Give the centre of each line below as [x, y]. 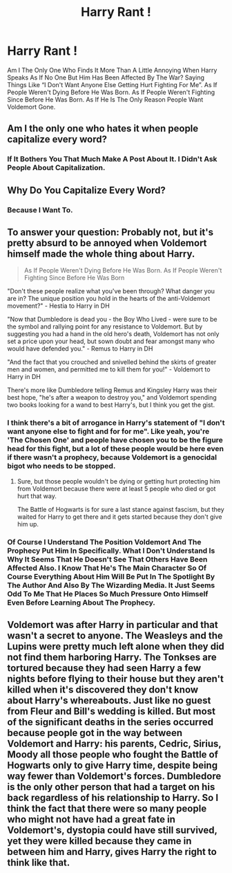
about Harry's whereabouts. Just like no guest [109, 700]
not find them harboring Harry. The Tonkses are [112, 657]
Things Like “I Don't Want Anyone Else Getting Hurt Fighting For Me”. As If [112, 84]
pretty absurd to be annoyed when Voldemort [107, 243]
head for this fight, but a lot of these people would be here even [116, 449]
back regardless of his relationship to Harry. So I [113, 797]
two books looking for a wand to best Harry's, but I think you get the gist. [111, 405]
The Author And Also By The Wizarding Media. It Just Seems [111, 585]
